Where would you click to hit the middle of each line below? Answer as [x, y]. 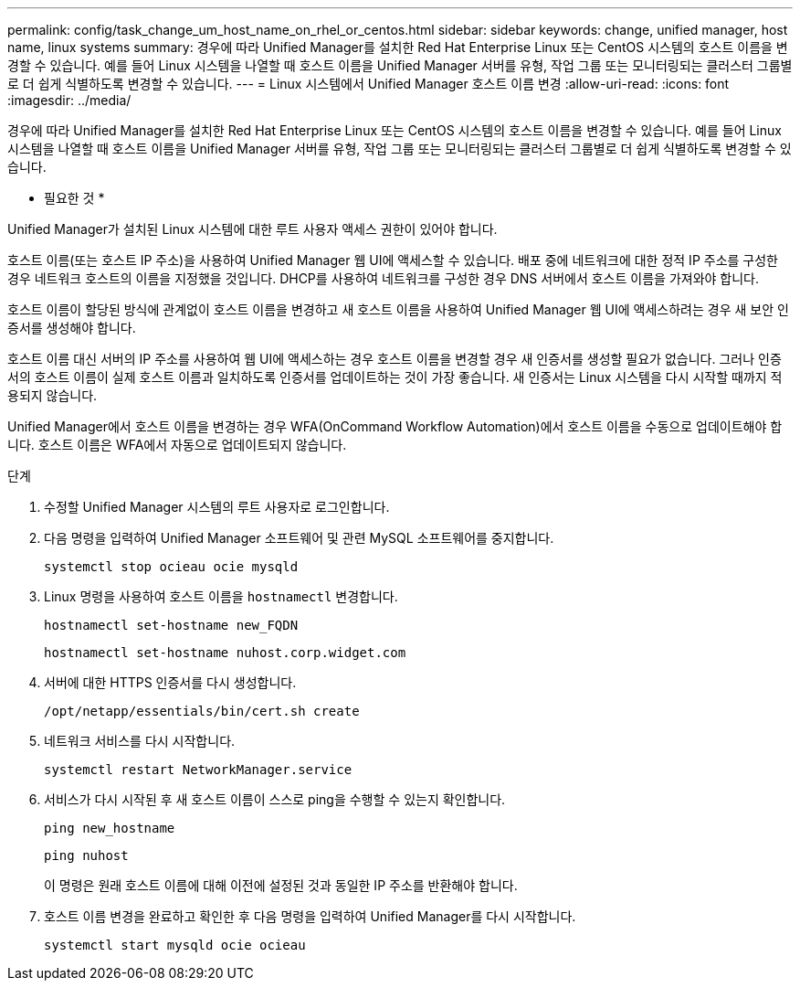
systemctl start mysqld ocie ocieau [175, 945]
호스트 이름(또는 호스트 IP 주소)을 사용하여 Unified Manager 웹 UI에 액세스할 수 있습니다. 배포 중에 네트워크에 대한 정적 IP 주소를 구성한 [393, 260]
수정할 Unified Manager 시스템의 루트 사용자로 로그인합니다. [217, 507]
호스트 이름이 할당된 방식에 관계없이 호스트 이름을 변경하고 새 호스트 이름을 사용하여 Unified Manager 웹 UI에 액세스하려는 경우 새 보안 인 [398, 309]
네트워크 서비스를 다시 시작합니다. [140, 741]
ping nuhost [86, 855]
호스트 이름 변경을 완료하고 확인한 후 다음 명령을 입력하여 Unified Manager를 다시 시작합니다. [310, 916]
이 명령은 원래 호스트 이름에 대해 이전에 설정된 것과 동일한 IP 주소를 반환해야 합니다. [281, 885]
